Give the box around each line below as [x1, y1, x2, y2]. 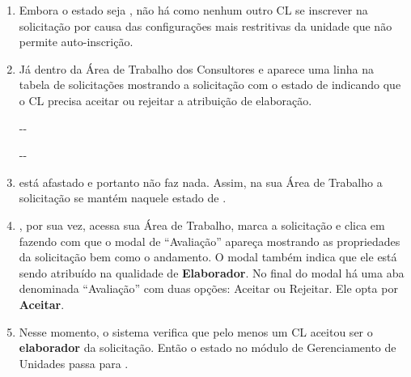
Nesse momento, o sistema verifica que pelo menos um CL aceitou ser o [19, 323, 373, 340]
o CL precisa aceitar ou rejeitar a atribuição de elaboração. [19, 91, 312, 108]
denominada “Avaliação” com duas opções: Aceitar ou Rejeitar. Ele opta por [19, 280, 398, 297]
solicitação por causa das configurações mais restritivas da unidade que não [19, 17, 392, 34]
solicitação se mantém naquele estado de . [19, 189, 227, 206]
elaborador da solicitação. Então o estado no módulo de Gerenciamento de [19, 339, 396, 356]
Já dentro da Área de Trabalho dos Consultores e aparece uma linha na [19, 60, 374, 77]
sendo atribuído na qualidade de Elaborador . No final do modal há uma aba [19, 264, 405, 281]
